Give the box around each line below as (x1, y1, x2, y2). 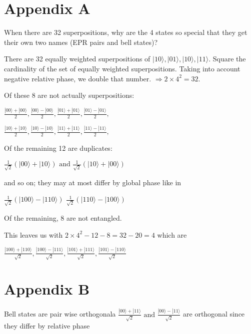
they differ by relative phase (4, 321, 90, 331)
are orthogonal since (183, 309, 245, 319)
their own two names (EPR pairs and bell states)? (4, 36, 158, 47)
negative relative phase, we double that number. (4, 73, 151, 83)
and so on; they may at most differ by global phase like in (4, 177, 181, 187)
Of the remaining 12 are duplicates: (4, 142, 112, 153)
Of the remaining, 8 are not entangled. (4, 213, 122, 223)
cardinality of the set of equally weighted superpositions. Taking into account (4, 63, 240, 73)
